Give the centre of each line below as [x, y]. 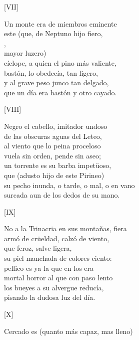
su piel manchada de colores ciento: [58, 258]
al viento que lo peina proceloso [52, 146]
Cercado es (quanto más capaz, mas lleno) [68, 331]
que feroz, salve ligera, [38, 248]
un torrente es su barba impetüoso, [58, 165]
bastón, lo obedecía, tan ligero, [51, 72]
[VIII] [13, 109]
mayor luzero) [25, 53]
